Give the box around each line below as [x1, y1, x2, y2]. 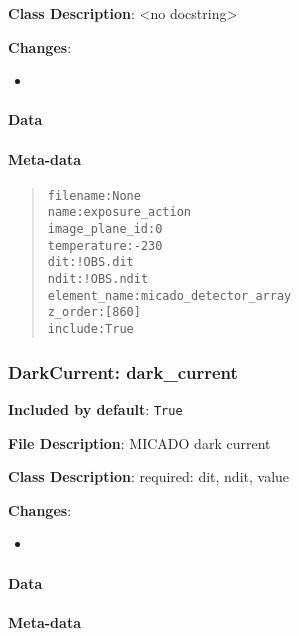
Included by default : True [8, 398, 183, 419]
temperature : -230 [47, 238, 163, 253]
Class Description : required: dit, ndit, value [8, 466, 290, 487]
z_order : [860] [47, 305, 141, 320]
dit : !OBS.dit [47, 255, 134, 270]
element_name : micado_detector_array [47, 288, 292, 303]
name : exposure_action [47, 205, 191, 220]
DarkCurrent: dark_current [8, 359, 238, 384]
